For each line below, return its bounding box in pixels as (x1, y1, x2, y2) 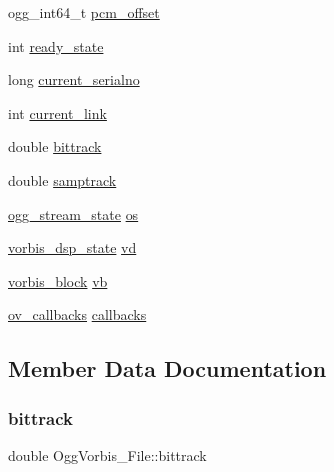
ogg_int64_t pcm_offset (8, 2, 160, 22)
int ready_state (8, 35, 104, 56)
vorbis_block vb (8, 270, 108, 291)
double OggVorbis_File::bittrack (8, 444, 207, 465)
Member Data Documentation (8, 353, 327, 384)
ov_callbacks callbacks (8, 304, 147, 325)
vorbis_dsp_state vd (8, 237, 137, 258)
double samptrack (8, 169, 117, 190)
